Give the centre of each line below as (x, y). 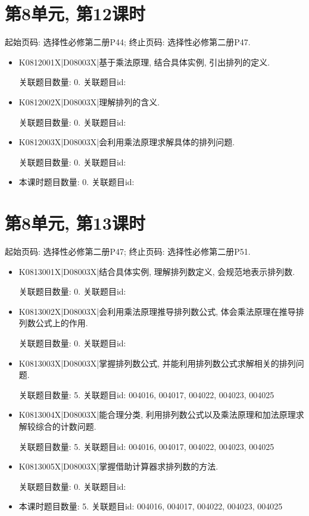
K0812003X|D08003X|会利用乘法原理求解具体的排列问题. (127, 142)
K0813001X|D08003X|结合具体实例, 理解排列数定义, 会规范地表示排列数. (157, 271)
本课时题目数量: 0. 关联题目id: (77, 182)
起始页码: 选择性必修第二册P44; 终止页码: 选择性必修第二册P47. (128, 42)
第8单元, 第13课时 (75, 223)
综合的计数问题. (66, 426)
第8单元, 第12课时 (75, 13)
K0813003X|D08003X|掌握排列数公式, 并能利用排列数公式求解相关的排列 (157, 363)
